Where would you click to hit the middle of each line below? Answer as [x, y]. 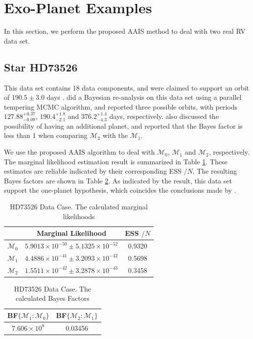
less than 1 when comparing [46, 135]
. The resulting [215, 171]
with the [115, 135]
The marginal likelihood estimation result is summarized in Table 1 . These [116, 161]
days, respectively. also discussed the [164, 116]
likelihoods [79, 216]
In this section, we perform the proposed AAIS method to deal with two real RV [125, 31]
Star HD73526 [41, 67]
